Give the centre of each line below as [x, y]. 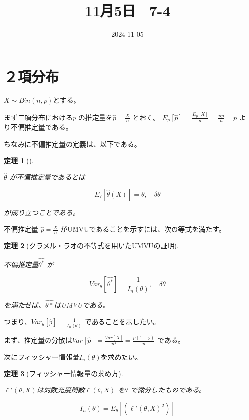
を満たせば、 [25, 305]
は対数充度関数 [61, 390]
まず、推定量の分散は [38, 340]
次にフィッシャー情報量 [42, 357]
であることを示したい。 [122, 321]
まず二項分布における [38, 117]
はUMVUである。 [82, 305]
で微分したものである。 [168, 390]
